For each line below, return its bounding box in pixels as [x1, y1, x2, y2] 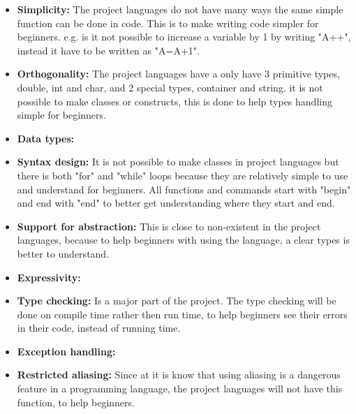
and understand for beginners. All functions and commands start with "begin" [17, 182, 351, 196]
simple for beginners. [17, 108, 106, 122]
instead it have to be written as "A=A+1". [17, 43, 200, 57]
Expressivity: [17, 269, 81, 284]
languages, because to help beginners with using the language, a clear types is [17, 232, 350, 247]
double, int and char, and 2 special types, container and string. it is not [17, 80, 323, 94]
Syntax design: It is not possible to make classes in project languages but [17, 154, 339, 169]
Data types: [17, 131, 75, 145]
